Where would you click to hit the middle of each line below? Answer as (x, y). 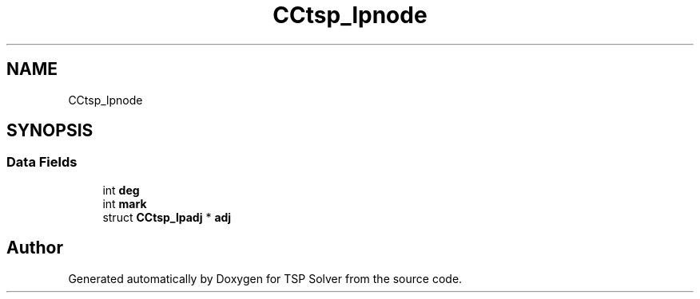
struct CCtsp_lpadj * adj (167, 217)
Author (35, 248)
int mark (125, 203)
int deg (121, 190)
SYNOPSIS (50, 131)
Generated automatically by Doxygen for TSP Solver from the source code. (265, 278)
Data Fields (42, 162)
